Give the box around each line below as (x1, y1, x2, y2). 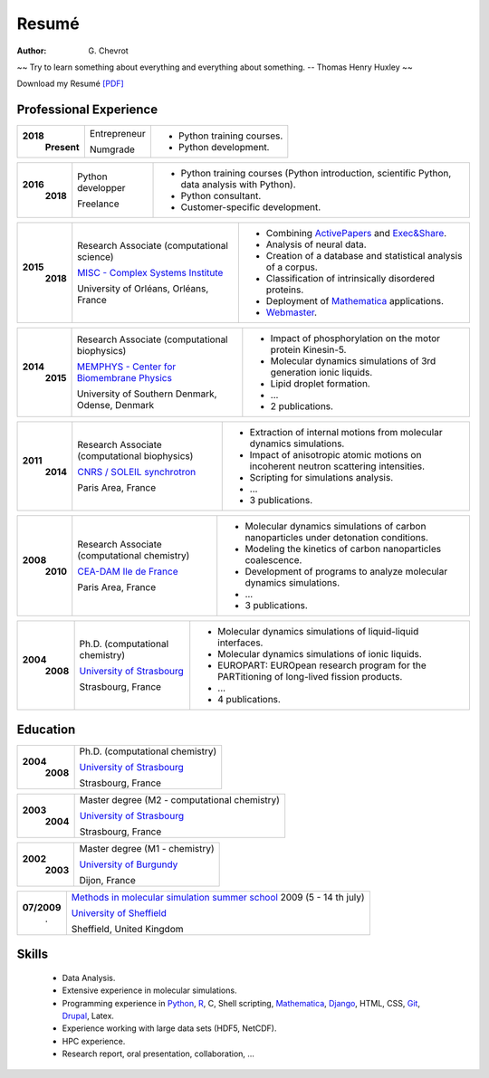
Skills (16, 947, 49, 962)
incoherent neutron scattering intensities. (249, 460, 426, 472)
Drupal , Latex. (62, 1010, 115, 1021)
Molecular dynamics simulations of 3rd (270, 355, 436, 367)
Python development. (177, 141, 270, 154)
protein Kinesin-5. (270, 344, 347, 357)
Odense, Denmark (76, 399, 154, 412)
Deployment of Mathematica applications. (265, 295, 444, 308)
